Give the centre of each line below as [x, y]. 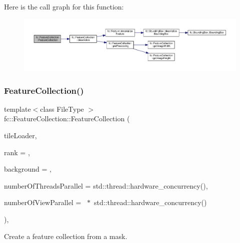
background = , [28, 169]
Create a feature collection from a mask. [66, 236]
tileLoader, [20, 135]
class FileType [62, 109]
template [17, 109]
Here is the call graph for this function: [64, 6]
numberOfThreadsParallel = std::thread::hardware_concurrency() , [106, 185]
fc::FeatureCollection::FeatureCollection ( [67, 119]
